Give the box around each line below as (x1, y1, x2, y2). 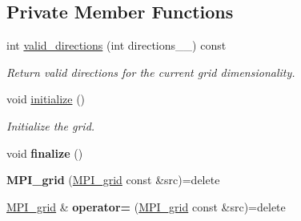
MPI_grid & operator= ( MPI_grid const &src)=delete (6, 198, 286, 215)
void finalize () (6, 144, 83, 161)
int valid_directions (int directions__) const (6, 37, 227, 54)
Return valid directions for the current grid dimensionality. (6, 63, 295, 80)
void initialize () (6, 90, 86, 107)
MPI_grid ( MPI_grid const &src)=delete (6, 171, 220, 188)
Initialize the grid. (6, 117, 95, 134)
